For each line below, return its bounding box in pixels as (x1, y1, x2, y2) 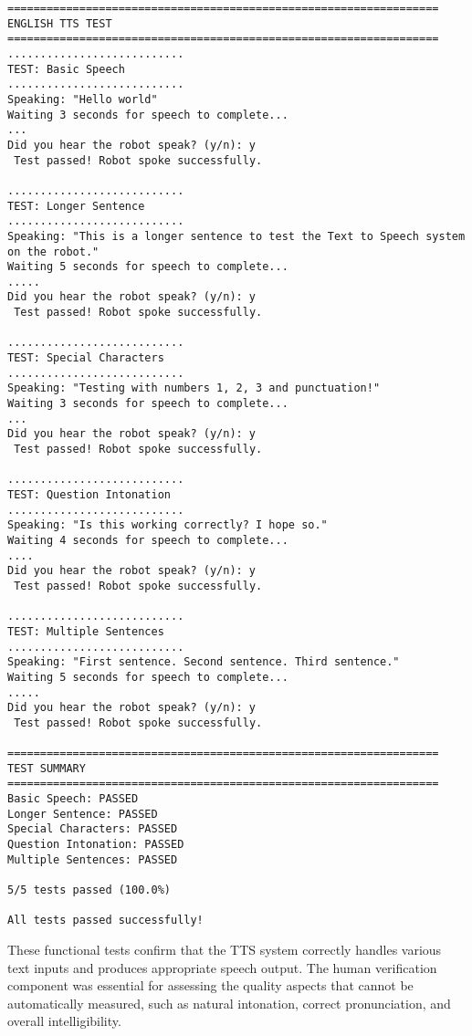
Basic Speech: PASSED (7, 792, 139, 806)
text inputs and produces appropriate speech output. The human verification (7, 958, 437, 977)
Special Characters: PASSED (7, 822, 178, 836)
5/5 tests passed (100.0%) (7, 884, 171, 897)
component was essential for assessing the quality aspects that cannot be (7, 976, 414, 995)
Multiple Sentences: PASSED (7, 853, 178, 866)
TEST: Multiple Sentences (7, 624, 164, 638)
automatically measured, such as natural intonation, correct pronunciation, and (7, 993, 451, 1012)
